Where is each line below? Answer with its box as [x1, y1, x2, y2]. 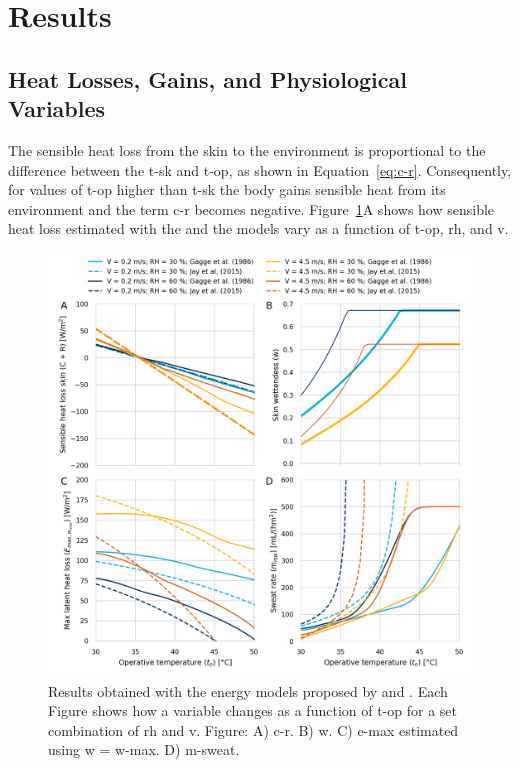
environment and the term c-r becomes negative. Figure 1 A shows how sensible [8, 198, 495, 219]
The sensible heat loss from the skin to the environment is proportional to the [8, 139, 486, 160]
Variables [8, 93, 106, 124]
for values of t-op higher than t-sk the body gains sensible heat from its [8, 179, 446, 200]
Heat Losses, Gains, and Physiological [8, 63, 407, 94]
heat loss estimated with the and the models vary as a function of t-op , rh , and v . [8, 218, 509, 239]
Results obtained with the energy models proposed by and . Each [48, 680, 448, 701]
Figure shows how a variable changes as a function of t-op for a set [48, 700, 458, 721]
